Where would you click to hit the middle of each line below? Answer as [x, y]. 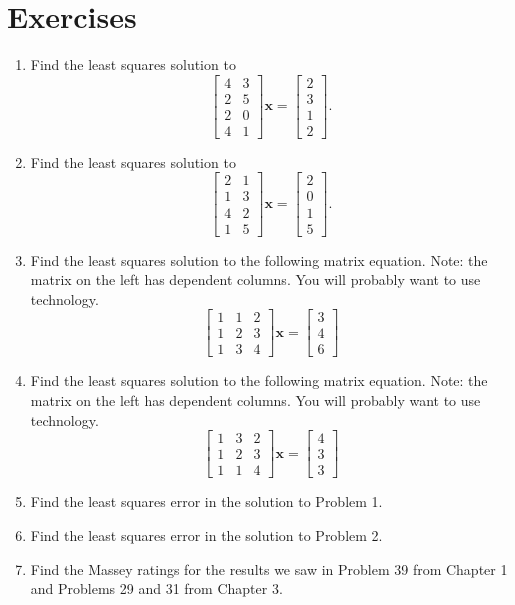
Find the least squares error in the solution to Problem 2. [206, 534]
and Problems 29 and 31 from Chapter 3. [156, 588]
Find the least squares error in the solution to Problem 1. [206, 501]
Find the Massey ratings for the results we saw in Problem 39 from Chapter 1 [269, 568]
